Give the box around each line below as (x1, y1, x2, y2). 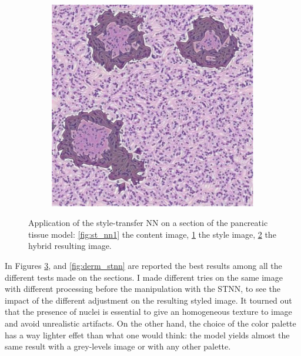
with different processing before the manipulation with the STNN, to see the (5, 282, 280, 295)
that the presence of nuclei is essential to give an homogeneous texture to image (5, 305, 292, 318)
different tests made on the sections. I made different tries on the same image (5, 271, 283, 283)
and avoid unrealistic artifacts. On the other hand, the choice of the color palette (5, 317, 296, 329)
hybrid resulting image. (28, 239, 112, 252)
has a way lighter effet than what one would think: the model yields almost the (5, 328, 290, 341)
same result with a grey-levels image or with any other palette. (5, 340, 231, 352)
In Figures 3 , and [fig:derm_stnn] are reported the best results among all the (5, 259, 282, 271)
